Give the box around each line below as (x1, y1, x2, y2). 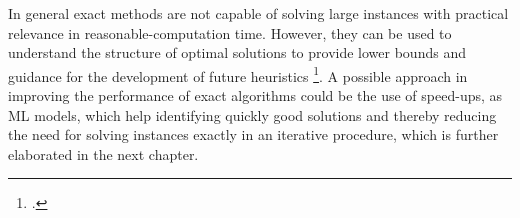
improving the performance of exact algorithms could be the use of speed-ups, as (8, 85, 503, 106)
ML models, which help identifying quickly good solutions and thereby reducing (8, 104, 497, 125)
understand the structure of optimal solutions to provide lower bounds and (8, 42, 466, 63)
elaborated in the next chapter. (8, 143, 199, 164)
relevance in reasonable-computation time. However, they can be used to (8, 22, 452, 43)
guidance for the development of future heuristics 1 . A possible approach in (8, 62, 468, 86)
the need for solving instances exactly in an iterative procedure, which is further (8, 124, 499, 145)
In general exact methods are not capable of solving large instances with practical (8, 3, 509, 23)
